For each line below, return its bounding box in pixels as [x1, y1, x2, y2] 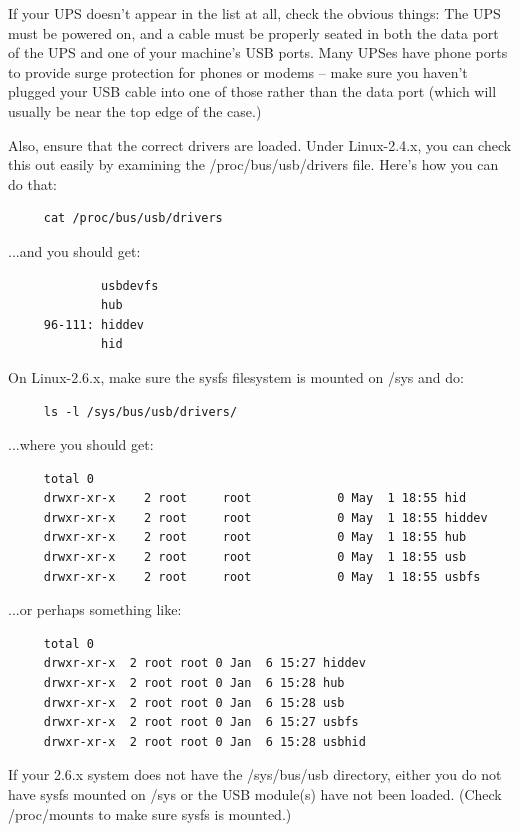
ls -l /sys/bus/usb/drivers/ [43, 404, 238, 419]
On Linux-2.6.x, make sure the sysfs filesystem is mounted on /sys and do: [8, 366, 464, 387]
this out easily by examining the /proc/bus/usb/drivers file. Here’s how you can [8, 154, 499, 175]
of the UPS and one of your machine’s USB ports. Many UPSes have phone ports [8, 42, 508, 63]
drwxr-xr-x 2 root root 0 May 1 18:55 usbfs [43, 569, 481, 584]
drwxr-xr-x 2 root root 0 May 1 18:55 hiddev [43, 510, 488, 525]
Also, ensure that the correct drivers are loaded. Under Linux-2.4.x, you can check [8, 134, 512, 155]
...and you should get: [8, 240, 141, 261]
